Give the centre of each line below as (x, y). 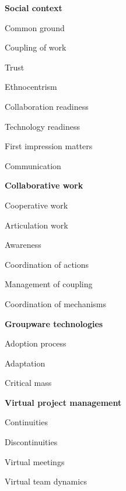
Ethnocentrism (31, 87)
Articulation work (36, 225)
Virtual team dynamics (46, 481)
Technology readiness (42, 126)
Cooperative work (36, 205)
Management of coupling (49, 284)
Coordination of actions (47, 264)
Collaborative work (44, 185)
